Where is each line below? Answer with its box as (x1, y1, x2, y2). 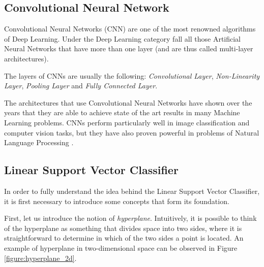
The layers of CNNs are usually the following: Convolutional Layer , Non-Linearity (4, 70, 260, 81)
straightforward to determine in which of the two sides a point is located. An (4, 232, 244, 243)
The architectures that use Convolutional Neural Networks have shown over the (4, 97, 252, 108)
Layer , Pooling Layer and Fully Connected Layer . (4, 80, 158, 91)
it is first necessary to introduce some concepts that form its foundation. (4, 195, 229, 206)
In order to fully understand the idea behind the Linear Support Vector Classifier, (4, 185, 260, 196)
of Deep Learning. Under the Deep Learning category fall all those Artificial (4, 33, 241, 44)
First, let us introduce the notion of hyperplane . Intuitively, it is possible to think (4, 213, 257, 223)
